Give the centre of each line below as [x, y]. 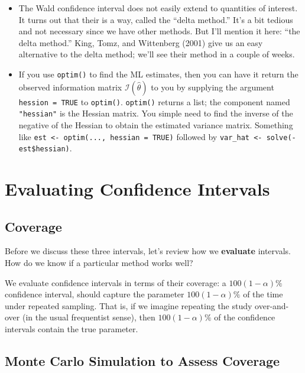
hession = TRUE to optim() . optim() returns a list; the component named [154, 101]
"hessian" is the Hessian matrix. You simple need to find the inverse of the [156, 113]
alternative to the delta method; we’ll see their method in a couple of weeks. [157, 54]
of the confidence [245, 317]
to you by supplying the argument [212, 87]
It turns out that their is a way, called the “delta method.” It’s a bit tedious [156, 19]
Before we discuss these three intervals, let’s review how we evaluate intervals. [148, 251]
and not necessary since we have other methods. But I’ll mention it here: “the [159, 31]
